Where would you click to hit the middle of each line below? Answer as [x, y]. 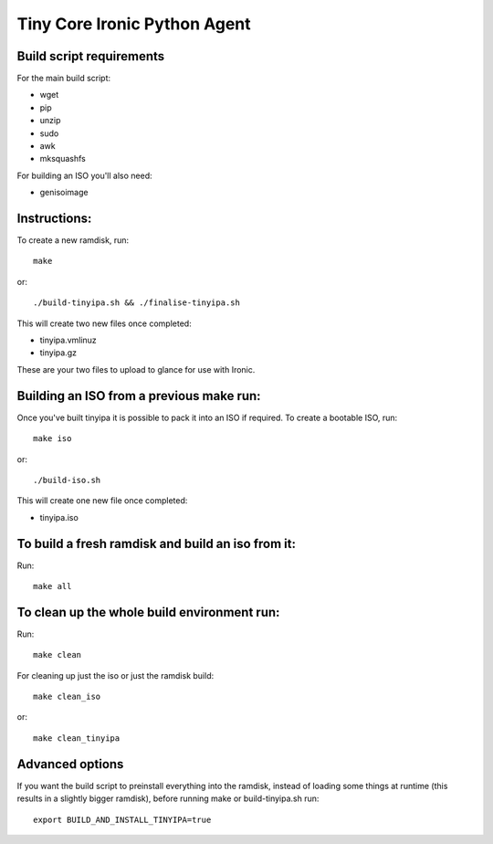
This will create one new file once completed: [102, 501]
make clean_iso [67, 697]
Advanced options [70, 764]
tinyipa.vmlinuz [68, 340]
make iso [52, 439]
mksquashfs [63, 159]
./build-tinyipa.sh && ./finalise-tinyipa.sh [137, 303]
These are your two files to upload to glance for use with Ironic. [136, 369]
